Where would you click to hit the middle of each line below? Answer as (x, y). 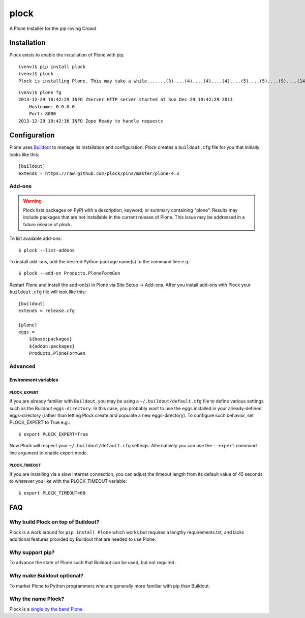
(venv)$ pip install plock (52, 67)
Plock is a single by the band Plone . (47, 609)
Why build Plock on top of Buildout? (54, 522)
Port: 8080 (42, 114)
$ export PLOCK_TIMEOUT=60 (52, 493)
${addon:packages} (52, 346)
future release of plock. (48, 224)
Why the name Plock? (37, 599)
